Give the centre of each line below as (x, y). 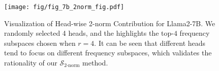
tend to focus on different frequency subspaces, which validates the (108, 53)
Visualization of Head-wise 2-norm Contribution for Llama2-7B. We (110, 23)
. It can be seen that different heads (150, 43)
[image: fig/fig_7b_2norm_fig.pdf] (64, 7)
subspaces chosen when (40, 43)
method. (95, 63)
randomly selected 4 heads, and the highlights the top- (89, 33)
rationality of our (31, 63)
